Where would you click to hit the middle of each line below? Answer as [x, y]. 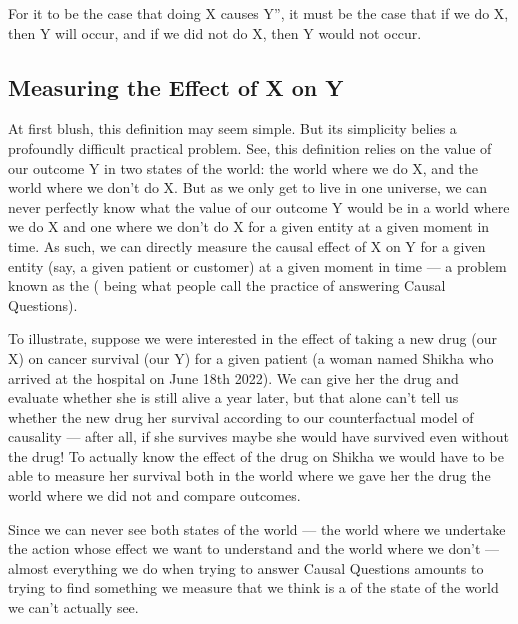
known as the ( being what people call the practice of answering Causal [227, 285]
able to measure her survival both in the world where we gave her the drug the [249, 475]
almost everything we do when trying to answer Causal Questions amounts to [246, 567]
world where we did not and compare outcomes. [154, 495]
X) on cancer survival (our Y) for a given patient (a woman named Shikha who [251, 357]
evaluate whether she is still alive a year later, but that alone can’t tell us [233, 397]
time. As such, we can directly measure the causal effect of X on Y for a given [247, 245]
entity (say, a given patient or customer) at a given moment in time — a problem [257, 265]
